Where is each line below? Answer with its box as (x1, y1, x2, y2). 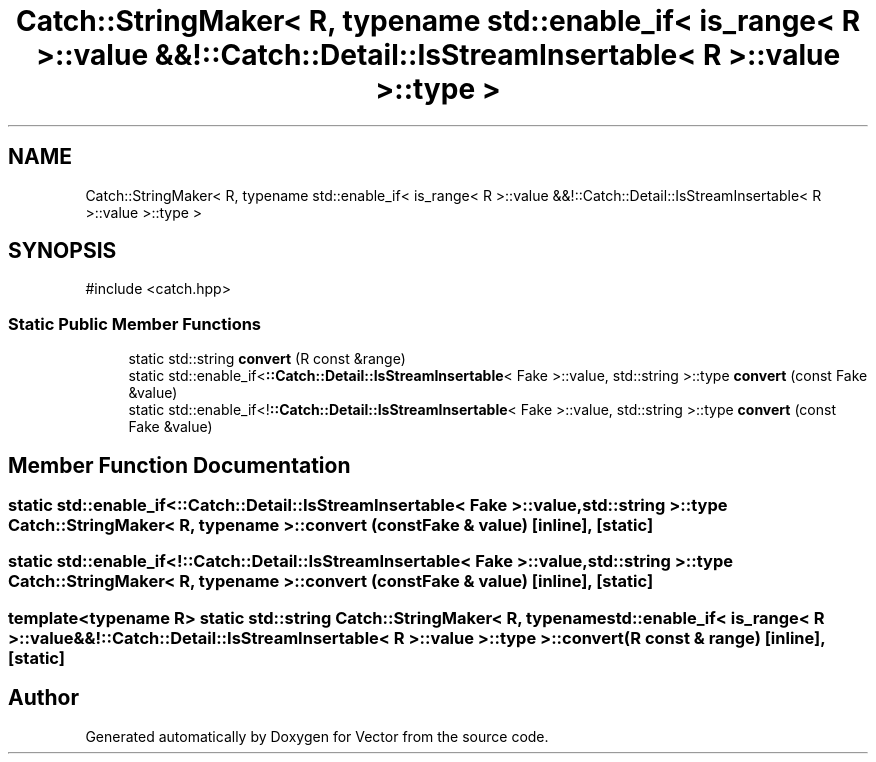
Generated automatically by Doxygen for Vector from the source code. (85, 727, 549, 745)
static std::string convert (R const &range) (128, 350, 406, 368)
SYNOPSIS (8, 238, 117, 264)
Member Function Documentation (8, 452, 351, 478)
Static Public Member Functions (8, 313, 262, 334)
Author (8, 685, 79, 711)
